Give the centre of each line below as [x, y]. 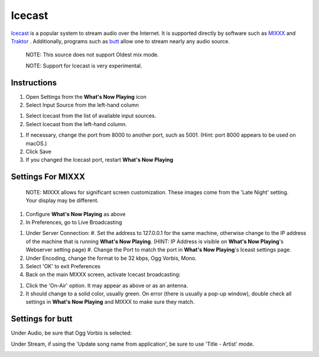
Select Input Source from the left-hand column [82, 105]
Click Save [39, 152]
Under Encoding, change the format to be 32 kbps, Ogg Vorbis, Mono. [111, 258]
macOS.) [36, 143]
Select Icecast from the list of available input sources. [91, 116]
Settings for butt [42, 319]
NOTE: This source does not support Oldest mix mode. [92, 55]
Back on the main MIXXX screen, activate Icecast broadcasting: [103, 275]
